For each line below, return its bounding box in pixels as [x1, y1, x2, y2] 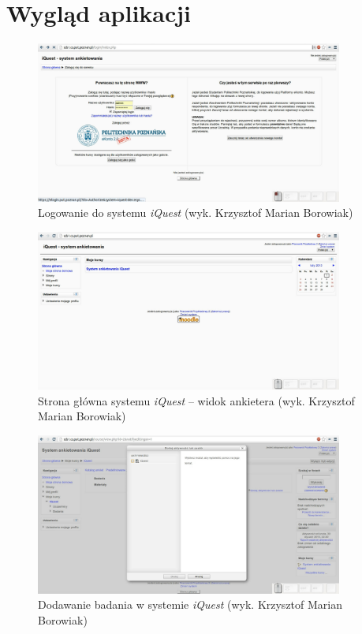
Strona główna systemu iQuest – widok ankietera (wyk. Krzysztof [38, 392, 355, 408]
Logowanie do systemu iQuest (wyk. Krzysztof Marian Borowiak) [38, 204, 353, 221]
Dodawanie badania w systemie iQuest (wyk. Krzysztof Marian [38, 596, 342, 613]
